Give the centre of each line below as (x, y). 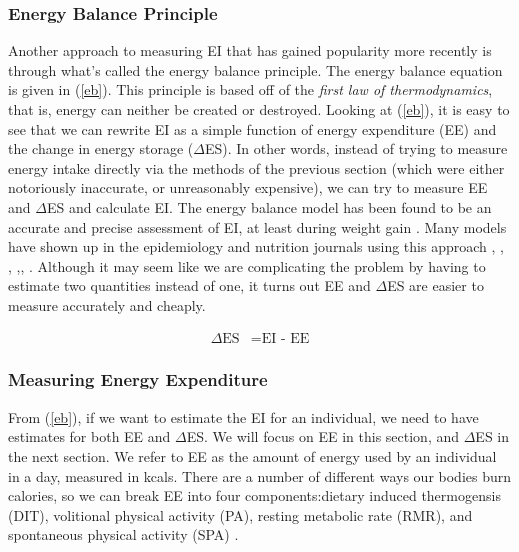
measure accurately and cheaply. (107, 304)
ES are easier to (435, 285)
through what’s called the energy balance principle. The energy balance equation (255, 69)
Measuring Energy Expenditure (138, 379)
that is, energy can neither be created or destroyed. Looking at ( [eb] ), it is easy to (259, 109)
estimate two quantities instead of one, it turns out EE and (189, 285)
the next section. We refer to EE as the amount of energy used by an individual (252, 455)
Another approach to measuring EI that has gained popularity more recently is (250, 50)
